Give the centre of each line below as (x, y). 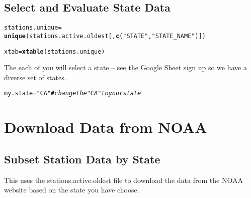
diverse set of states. (35, 77)
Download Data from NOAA (106, 127)
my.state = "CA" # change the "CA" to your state (73, 93)
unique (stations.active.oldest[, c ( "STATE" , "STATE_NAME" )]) (105, 36)
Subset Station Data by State (82, 159)
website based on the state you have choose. (72, 190)
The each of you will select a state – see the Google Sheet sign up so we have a (125, 67)
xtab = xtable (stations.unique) (55, 51)
